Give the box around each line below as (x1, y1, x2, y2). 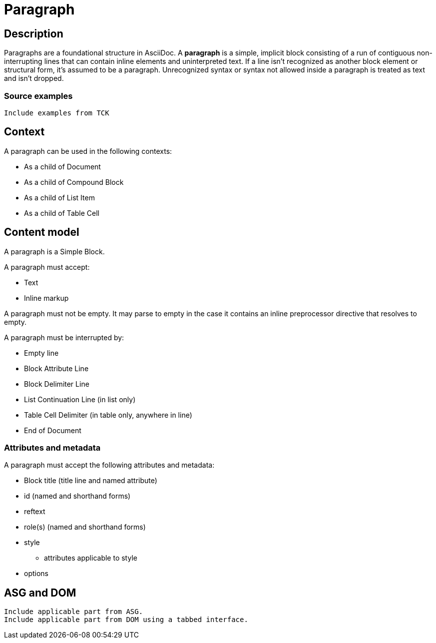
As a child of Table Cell (24, 208, 99, 217)
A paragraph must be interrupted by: (4, 333, 124, 342)
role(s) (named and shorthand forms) (24, 523, 146, 532)
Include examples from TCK (4, 108, 109, 117)
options (24, 569, 48, 578)
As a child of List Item (24, 193, 95, 202)
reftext (24, 507, 45, 516)
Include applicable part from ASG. (4, 608, 143, 616)
